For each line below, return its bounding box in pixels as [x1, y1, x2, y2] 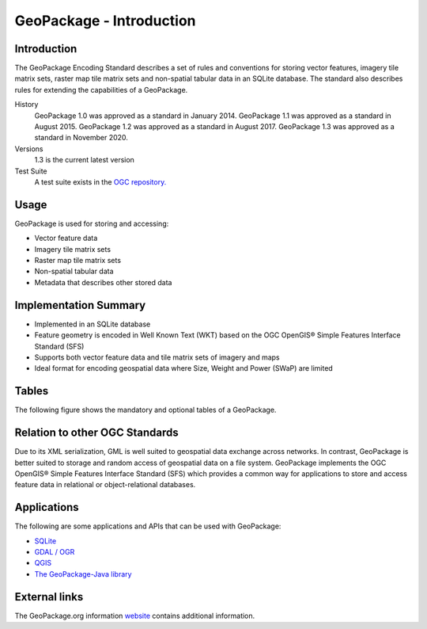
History [14, 100, 39, 109]
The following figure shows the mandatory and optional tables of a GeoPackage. [14, 405, 277, 415]
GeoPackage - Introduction [14, 12, 197, 29]
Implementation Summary [14, 298, 146, 312]
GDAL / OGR [34, 547, 75, 556]
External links [14, 590, 84, 604]
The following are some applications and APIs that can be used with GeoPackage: [14, 521, 282, 531]
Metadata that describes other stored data [34, 277, 172, 287]
